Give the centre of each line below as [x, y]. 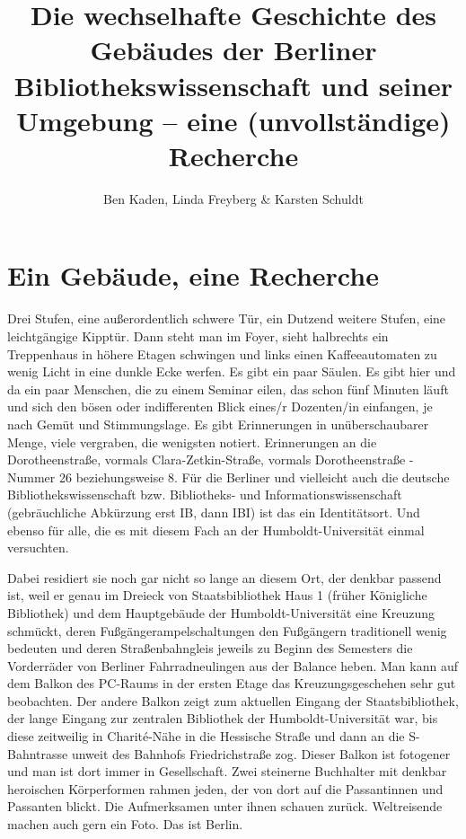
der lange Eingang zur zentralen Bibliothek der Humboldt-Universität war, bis [223, 718]
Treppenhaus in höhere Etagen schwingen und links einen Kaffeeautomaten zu [222, 353]
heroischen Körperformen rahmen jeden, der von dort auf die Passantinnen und [225, 788]
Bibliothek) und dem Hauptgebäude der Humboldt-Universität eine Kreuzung [221, 612]
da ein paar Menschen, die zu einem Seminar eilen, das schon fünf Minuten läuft [228, 389]
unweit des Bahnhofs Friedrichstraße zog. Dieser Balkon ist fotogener [261, 753]
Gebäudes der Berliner [233, 50]
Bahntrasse [38, 753]
